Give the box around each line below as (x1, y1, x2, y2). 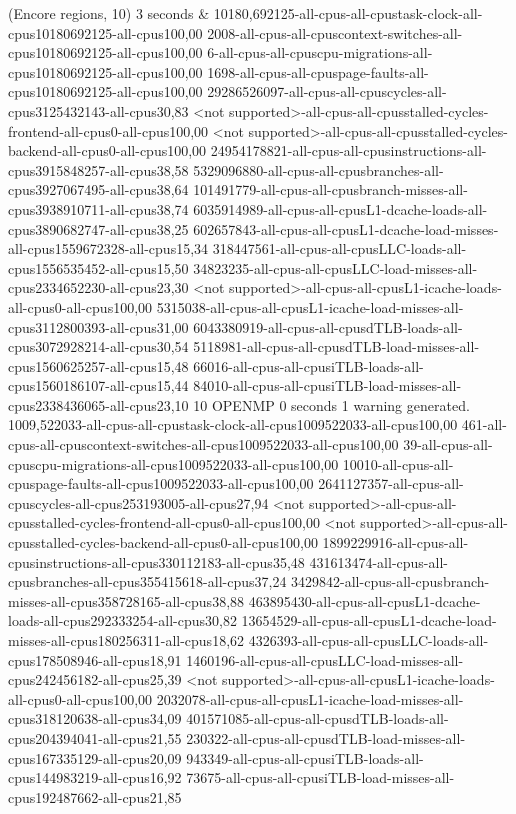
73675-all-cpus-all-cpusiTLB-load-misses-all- (186, 767, 455, 788)
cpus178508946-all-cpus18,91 (8, 649, 182, 670)
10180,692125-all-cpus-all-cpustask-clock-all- (213, 3, 483, 23)
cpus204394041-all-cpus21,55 (8, 727, 182, 748)
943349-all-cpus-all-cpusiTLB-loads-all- (186, 747, 424, 768)
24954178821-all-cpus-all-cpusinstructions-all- (210, 140, 487, 161)
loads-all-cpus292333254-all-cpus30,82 (8, 610, 237, 631)
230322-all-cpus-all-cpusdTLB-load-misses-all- (186, 727, 466, 748)
